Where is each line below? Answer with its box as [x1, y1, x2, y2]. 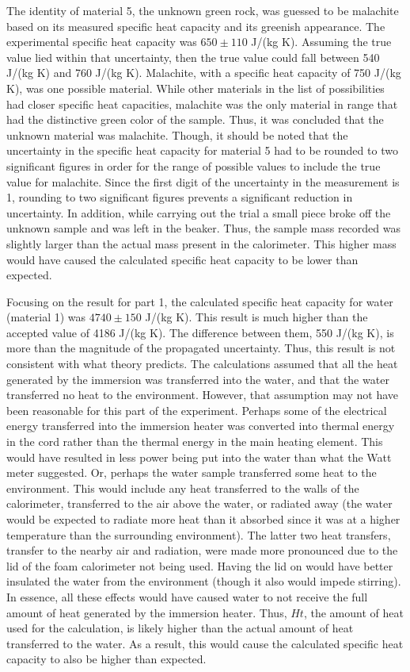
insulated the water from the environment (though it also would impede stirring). [6, 573, 401, 589]
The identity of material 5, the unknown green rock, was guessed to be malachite [6, 2, 399, 18]
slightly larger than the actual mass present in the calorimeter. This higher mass [6, 235, 397, 252]
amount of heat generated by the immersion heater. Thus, [6, 604, 287, 620]
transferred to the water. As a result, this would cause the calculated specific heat [6, 635, 404, 651]
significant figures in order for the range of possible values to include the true [6, 157, 381, 174]
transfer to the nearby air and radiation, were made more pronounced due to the [6, 542, 398, 559]
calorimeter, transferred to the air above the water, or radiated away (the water [6, 495, 393, 512]
